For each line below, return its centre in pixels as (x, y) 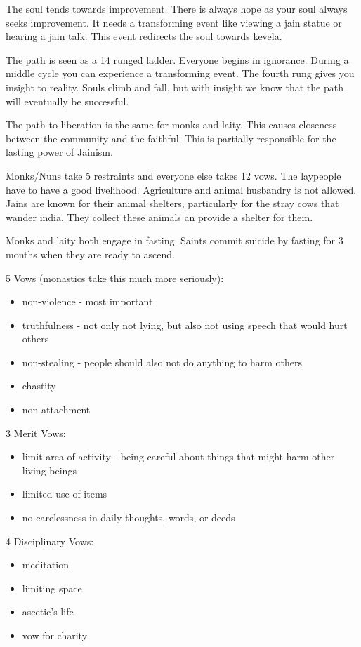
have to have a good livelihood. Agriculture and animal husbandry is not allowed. (181, 189)
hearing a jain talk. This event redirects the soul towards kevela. (144, 36)
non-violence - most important (87, 301)
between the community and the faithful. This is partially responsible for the (171, 138)
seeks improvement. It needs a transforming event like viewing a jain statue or (174, 22)
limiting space (52, 588)
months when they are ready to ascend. (90, 254)
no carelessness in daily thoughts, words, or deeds (129, 518)
